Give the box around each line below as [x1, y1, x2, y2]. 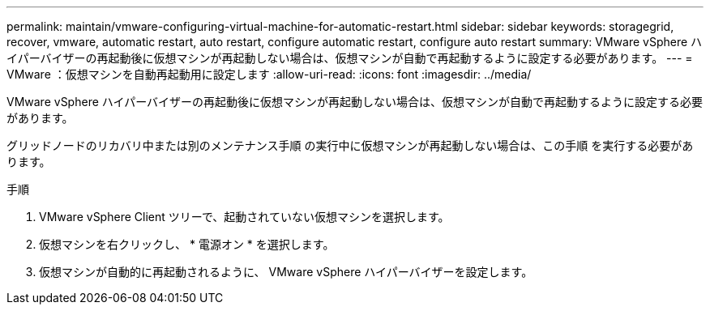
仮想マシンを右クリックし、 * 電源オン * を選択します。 [39, 237, 335, 251]
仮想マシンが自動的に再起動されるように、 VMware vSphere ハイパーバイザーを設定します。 [39, 265, 533, 279]
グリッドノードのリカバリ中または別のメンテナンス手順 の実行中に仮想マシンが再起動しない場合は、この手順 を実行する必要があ [6, 138, 694, 152]
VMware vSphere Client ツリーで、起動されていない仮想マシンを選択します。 [39, 210, 450, 224]
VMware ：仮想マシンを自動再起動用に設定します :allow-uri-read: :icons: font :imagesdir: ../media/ [6, 67, 532, 81]
